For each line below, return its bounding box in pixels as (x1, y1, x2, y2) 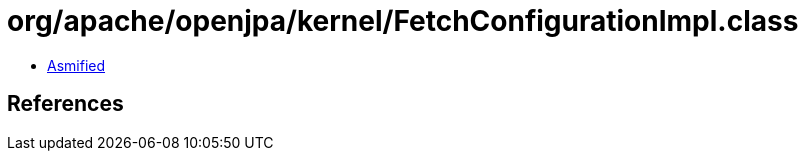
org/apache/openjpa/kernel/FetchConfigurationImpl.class (7, 4, 799, 38)
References (7, 91, 124, 117)
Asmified (47, 56, 106, 74)
